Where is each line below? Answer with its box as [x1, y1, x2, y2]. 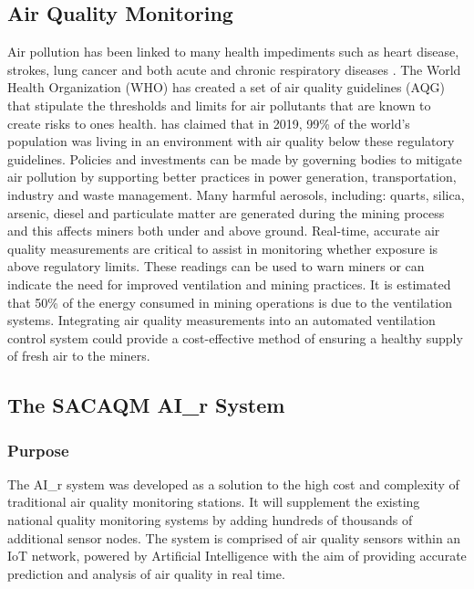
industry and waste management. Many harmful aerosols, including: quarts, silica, [7, 184, 465, 204]
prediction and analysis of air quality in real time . [7, 563, 285, 583]
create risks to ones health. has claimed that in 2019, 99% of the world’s [7, 113, 410, 132]
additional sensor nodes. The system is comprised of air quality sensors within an [7, 528, 461, 547]
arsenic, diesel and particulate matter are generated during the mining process [7, 203, 445, 222]
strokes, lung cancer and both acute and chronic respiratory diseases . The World [7, 59, 461, 79]
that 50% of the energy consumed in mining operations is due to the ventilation [7, 292, 452, 311]
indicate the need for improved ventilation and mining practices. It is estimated [7, 274, 451, 293]
